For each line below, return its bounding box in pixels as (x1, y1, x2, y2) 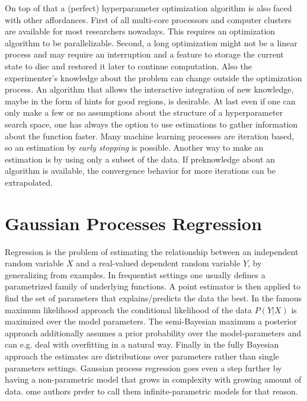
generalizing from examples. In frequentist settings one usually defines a (5, 268, 266, 281)
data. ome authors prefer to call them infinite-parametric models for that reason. (5, 384, 298, 397)
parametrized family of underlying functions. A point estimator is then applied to (5, 280, 300, 292)
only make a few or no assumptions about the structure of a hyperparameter (5, 106, 283, 119)
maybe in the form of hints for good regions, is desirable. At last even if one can (5, 94, 296, 107)
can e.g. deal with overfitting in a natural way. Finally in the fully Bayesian (5, 338, 279, 351)
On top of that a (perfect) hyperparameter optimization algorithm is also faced (5, 2, 292, 14)
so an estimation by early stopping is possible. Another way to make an (5, 141, 264, 154)
